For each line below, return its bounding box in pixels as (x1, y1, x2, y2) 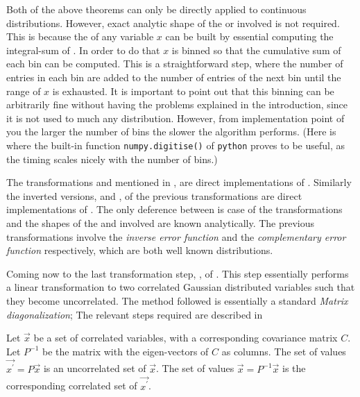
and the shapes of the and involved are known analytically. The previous (6, 215, 315, 230)
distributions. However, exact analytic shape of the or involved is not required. (6, 15, 340, 30)
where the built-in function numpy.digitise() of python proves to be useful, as (6, 137, 345, 152)
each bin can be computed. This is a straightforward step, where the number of (6, 56, 343, 71)
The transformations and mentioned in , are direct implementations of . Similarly (6, 175, 352, 189)
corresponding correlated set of (6, 378, 137, 393)
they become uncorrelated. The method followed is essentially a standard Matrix (6, 293, 348, 307)
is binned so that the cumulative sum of (171, 42, 341, 57)
